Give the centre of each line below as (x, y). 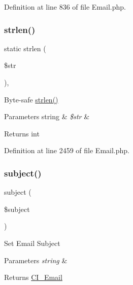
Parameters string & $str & (47, 116)
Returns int (22, 133)
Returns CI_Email (33, 277)
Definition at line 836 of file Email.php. (65, 7)
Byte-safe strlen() (31, 99)
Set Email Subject (32, 243)
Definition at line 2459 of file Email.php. (67, 150)
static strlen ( (25, 48)
